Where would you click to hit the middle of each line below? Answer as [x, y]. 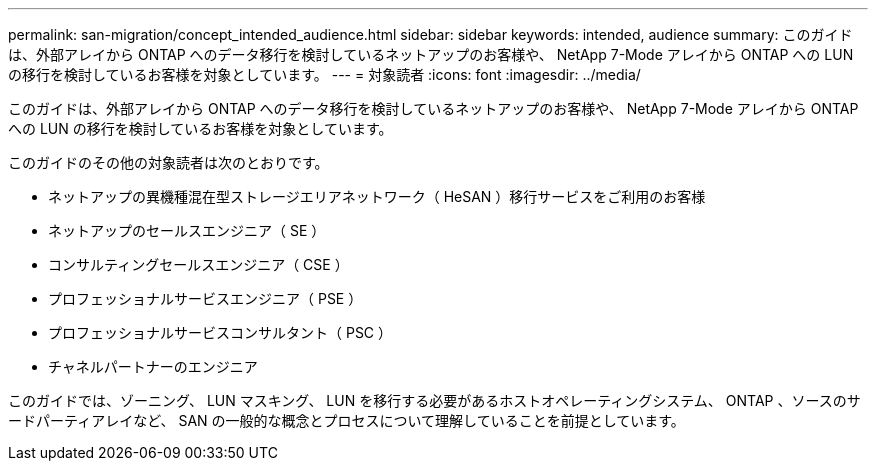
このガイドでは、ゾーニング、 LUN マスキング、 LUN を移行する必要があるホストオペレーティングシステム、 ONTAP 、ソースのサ [434, 400]
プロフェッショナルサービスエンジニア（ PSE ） [205, 298]
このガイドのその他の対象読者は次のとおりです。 [168, 162]
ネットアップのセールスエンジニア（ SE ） [187, 230]
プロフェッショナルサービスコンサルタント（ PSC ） [220, 332]
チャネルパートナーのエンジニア [153, 366]
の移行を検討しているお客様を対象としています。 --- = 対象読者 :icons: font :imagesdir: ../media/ [324, 74]
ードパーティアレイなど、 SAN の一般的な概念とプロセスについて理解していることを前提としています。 [346, 420]
